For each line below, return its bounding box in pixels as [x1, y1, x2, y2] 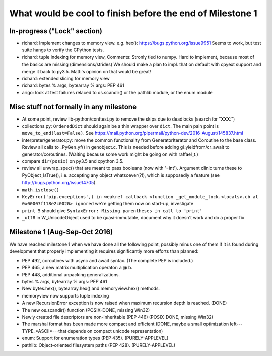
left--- [230, 321, 243, 327]
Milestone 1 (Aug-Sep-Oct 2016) [9, 227, 113, 236]
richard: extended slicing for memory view [22, 76, 110, 82]
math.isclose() [22, 187, 60, 193]
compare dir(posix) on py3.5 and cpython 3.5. [22, 158, 124, 164]
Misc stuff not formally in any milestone [9, 102, 137, 111]
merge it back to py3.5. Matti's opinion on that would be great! [22, 68, 151, 74]
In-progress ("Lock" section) [9, 27, 103, 35]
